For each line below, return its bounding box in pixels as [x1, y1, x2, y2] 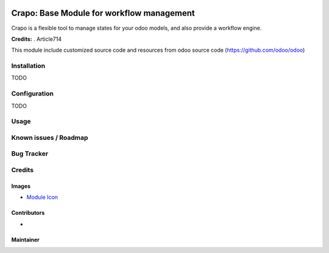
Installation [11, 61, 46, 70]
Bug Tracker [11, 150, 49, 158]
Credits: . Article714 [11, 35, 62, 43]
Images [11, 182, 30, 190]
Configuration [11, 89, 54, 98]
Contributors [11, 209, 45, 217]
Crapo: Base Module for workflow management [11, 8, 195, 18]
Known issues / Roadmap [11, 133, 88, 142]
